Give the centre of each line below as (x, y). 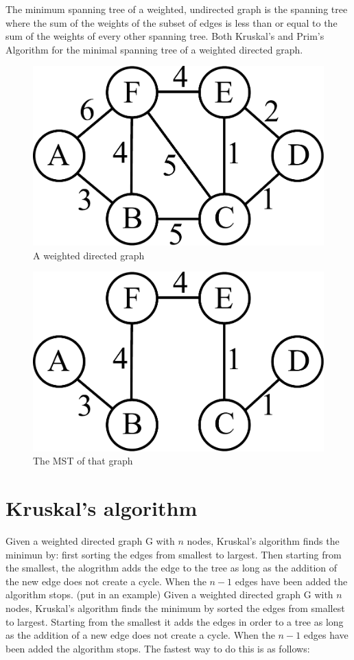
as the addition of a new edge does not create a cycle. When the (140, 635)
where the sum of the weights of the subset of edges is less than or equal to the (172, 22)
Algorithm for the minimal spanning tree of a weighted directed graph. (154, 49)
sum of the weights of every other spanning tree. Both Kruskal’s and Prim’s (165, 36)
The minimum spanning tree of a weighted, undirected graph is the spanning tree (177, 9)
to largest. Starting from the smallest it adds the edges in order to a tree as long (175, 621)
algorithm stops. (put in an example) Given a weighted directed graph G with (169, 594)
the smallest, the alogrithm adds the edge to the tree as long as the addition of (172, 568)
